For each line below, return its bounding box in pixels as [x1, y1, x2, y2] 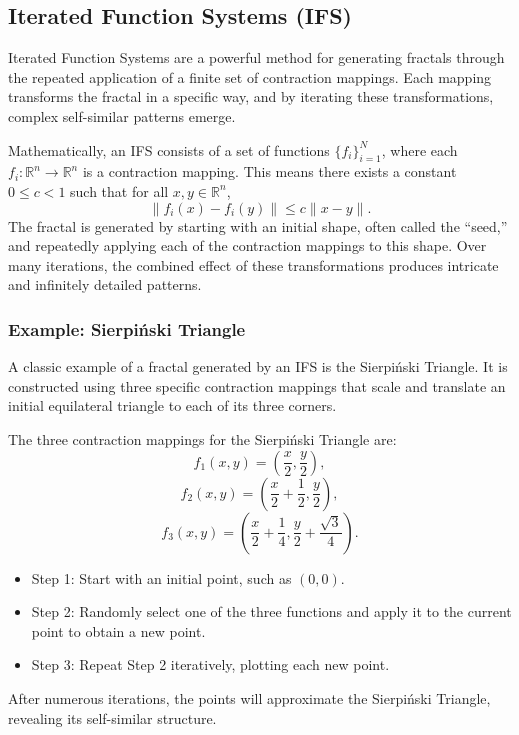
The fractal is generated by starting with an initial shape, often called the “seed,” [8, 215, 508, 236]
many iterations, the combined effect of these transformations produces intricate [8, 254, 499, 275]
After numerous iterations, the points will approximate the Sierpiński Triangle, [8, 687, 491, 708]
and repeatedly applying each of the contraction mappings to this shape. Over [8, 235, 487, 256]
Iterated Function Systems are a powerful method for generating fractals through [8, 47, 505, 68]
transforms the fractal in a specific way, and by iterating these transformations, [8, 86, 494, 107]
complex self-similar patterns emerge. [8, 105, 236, 126]
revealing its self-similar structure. [8, 707, 217, 728]
